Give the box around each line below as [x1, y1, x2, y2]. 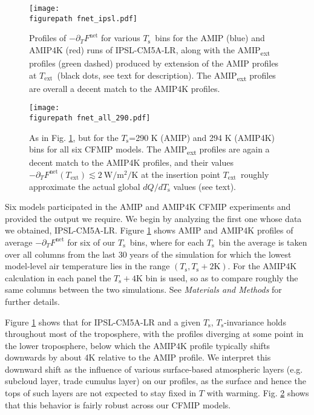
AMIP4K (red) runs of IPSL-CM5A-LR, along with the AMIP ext [29, 43, 270, 57]
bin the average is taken [218, 235, 307, 248]
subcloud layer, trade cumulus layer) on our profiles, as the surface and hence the [5, 374, 307, 387]
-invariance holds [224, 315, 286, 328]
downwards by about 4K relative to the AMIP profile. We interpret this [5, 351, 271, 364]
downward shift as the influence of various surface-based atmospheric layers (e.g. [5, 362, 303, 375]
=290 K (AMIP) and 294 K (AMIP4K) [129, 131, 275, 143]
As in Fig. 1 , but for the [29, 131, 119, 143]
